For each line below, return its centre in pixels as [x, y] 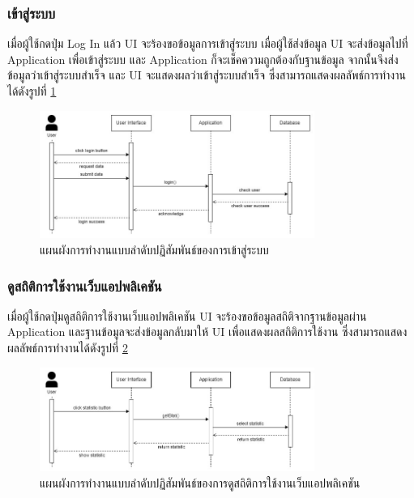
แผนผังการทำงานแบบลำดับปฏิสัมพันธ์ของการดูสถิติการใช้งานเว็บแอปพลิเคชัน [200, 482]
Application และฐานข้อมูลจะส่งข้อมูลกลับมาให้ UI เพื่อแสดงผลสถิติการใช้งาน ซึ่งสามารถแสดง [207, 332]
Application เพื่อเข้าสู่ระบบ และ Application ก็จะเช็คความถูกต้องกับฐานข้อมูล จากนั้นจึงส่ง [203, 59]
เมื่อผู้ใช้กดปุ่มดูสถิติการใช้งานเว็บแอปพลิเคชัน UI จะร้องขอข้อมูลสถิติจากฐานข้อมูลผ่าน [187, 315]
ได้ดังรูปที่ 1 [32, 91]
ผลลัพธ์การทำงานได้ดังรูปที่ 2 [68, 348]
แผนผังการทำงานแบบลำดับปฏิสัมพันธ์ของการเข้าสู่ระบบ [154, 250]
